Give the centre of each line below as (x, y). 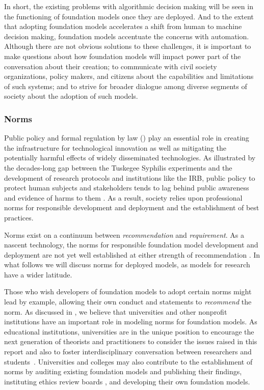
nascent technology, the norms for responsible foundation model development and (131, 245)
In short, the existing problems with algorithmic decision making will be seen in (129, 6)
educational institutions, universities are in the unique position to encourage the (129, 331)
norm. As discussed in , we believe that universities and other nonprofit (116, 311)
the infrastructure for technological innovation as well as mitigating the (115, 147)
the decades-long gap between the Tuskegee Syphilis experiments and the (118, 167)
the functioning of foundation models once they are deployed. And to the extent (129, 16)
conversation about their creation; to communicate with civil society (111, 66)
